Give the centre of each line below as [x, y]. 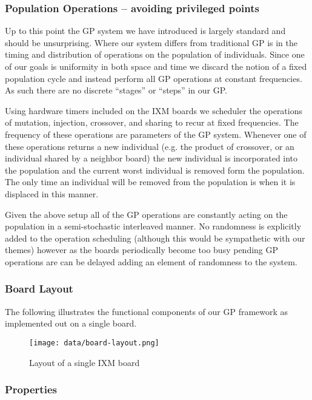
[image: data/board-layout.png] [94, 343]
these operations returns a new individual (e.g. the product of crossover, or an [150, 146]
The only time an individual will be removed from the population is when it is [150, 182]
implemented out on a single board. [71, 323]
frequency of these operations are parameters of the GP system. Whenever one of [156, 134]
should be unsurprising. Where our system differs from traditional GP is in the [151, 42]
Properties [31, 389]
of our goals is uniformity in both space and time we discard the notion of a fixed [156, 66]
